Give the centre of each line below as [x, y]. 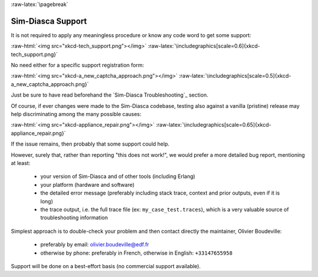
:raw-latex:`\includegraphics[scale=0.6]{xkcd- [204, 46]
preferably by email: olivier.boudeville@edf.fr [95, 245]
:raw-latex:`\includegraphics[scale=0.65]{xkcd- [213, 125]
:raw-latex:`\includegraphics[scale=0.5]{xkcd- [235, 76]
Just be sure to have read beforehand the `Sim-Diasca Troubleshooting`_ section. [110, 95]
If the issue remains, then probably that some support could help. [90, 144]
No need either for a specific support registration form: [77, 65]
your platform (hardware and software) [87, 184]
